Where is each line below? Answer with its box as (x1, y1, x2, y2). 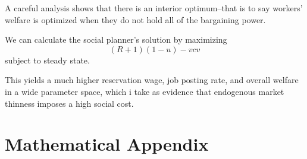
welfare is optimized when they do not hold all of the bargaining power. (5, 13, 266, 26)
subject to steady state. (5, 53, 90, 66)
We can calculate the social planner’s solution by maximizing (5, 33, 227, 46)
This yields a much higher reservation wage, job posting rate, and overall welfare (5, 74, 299, 86)
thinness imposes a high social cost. (5, 97, 134, 109)
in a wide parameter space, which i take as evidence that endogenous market (5, 85, 284, 97)
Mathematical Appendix (5, 132, 209, 156)
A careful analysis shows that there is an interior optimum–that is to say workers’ (5, 2, 303, 14)
